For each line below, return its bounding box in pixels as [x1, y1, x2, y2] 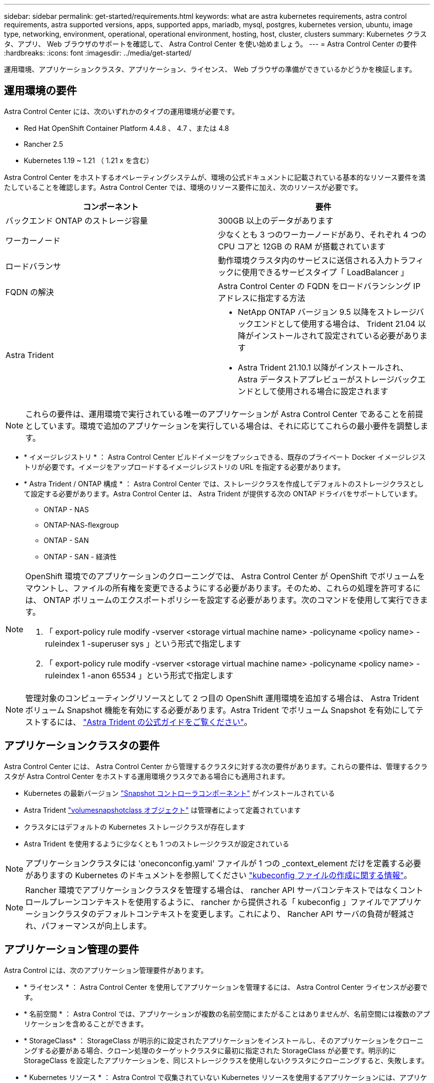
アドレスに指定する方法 [218, 293, 306, 303]
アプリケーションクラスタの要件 [4, 739, 160, 752]
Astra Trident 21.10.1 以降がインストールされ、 [238, 362, 408, 372]
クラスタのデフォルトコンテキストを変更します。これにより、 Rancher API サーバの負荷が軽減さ [56, 908, 415, 919]
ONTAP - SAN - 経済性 [44, 552, 117, 561]
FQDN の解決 [5, 287, 54, 297]
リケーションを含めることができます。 [24, 1019, 148, 1028]
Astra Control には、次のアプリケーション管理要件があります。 [4, 965, 208, 974]
